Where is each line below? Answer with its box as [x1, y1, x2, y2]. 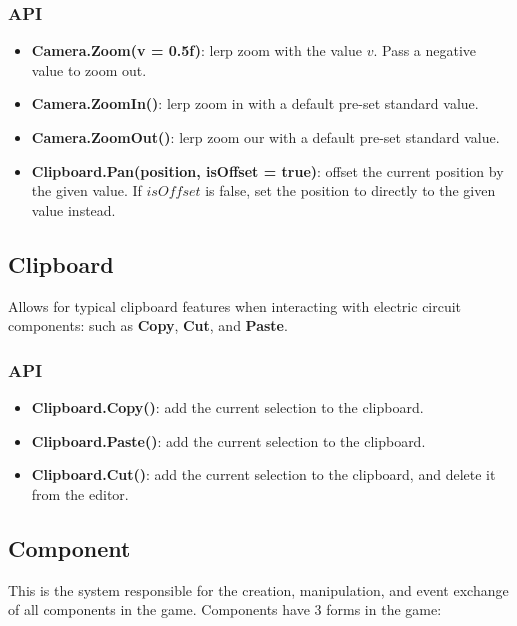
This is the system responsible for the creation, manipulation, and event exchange [8, 579, 509, 600]
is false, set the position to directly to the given [205, 180, 496, 201]
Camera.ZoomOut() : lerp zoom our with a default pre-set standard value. [31, 127, 500, 147]
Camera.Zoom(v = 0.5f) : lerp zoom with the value [31, 40, 362, 61]
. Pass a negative [373, 40, 477, 61]
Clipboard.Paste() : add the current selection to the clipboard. [31, 430, 426, 451]
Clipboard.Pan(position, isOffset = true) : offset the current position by [31, 160, 504, 181]
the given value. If [31, 180, 142, 201]
